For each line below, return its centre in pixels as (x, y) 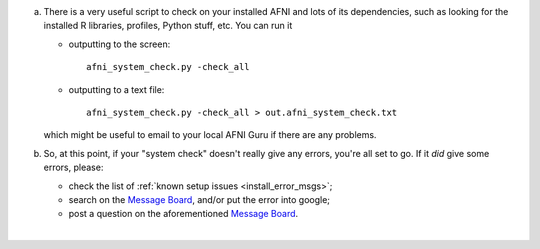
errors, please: (73, 167)
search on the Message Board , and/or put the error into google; (199, 199)
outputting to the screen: (119, 44)
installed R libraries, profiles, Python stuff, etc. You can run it (168, 26)
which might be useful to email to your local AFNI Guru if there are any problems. (210, 135)
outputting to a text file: (116, 89)
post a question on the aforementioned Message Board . (183, 214)
